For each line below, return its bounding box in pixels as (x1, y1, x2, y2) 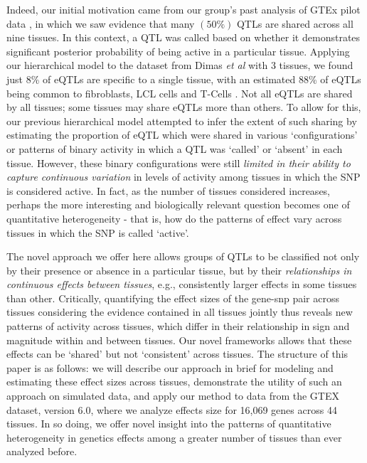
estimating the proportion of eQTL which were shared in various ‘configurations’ (6, 127, 358, 142)
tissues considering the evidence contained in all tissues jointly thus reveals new (6, 304, 353, 319)
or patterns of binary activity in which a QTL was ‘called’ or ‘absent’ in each (6, 141, 343, 156)
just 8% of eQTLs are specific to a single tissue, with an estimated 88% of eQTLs (6, 71, 361, 86)
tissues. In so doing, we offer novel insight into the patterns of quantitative (6, 416, 331, 431)
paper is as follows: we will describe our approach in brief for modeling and (6, 360, 334, 375)
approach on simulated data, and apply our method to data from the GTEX (6, 388, 339, 403)
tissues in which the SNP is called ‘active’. (6, 225, 189, 240)
